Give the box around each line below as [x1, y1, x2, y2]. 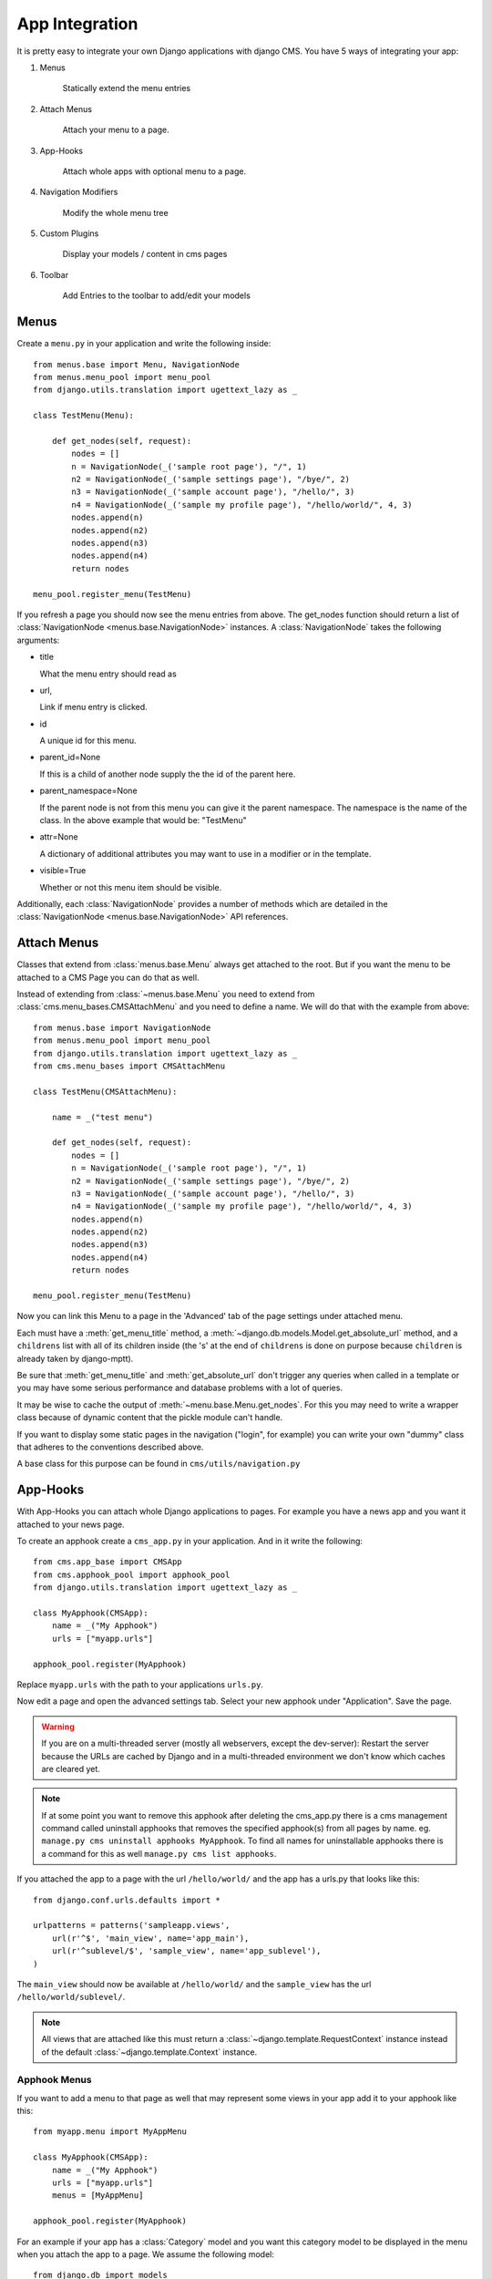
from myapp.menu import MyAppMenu [33, 2127, 187, 2137]
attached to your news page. [16, 1519, 125, 1530]
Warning [41, 1721, 75, 1732]
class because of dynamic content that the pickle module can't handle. [16, 1412, 283, 1423]
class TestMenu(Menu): [33, 410, 135, 421]
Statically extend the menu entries [62, 83, 191, 94]
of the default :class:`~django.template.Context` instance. [41, 2047, 258, 2057]
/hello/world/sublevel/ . [16, 1992, 126, 2003]
